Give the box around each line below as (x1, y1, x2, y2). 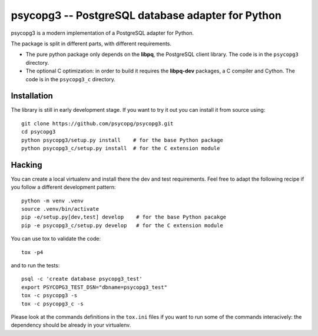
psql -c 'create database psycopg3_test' (21, 275, 143, 282)
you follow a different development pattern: (11, 184, 116, 191)
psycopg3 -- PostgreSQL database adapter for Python (11, 9, 282, 22)
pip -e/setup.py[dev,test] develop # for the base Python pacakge (21, 214, 227, 221)
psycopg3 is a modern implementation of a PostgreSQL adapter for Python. (11, 29, 194, 36)
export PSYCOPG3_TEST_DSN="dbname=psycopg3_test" (21, 284, 168, 291)
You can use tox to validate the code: (11, 235, 101, 242)
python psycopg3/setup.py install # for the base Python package (21, 137, 223, 144)
